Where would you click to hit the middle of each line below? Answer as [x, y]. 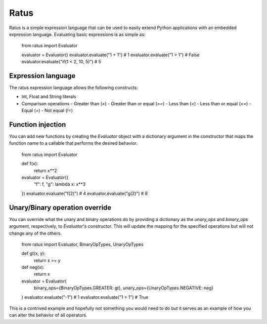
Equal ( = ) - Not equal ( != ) [47, 111]
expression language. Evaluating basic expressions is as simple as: [77, 34]
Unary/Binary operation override [60, 207]
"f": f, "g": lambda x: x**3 [60, 184]
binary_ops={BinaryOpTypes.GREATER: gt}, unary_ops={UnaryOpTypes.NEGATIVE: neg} [124, 288]
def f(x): [30, 163]
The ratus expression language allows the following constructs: [74, 88]
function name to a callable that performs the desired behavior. [73, 143]
